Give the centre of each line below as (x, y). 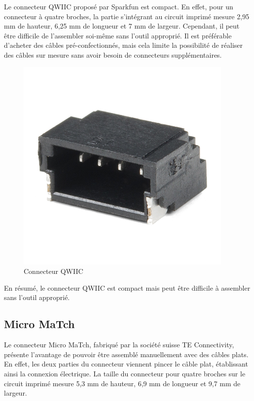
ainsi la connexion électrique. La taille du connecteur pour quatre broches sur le (125, 373)
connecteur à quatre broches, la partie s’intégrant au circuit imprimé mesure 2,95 (127, 16)
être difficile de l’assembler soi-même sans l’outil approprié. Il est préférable (118, 35)
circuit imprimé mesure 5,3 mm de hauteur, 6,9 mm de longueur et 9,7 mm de (122, 383)
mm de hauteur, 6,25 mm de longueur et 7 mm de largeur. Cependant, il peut (122, 26)
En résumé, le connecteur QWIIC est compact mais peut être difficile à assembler (127, 287)
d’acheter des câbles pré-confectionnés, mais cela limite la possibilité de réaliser (124, 45)
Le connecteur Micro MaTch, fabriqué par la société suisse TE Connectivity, (119, 345)
